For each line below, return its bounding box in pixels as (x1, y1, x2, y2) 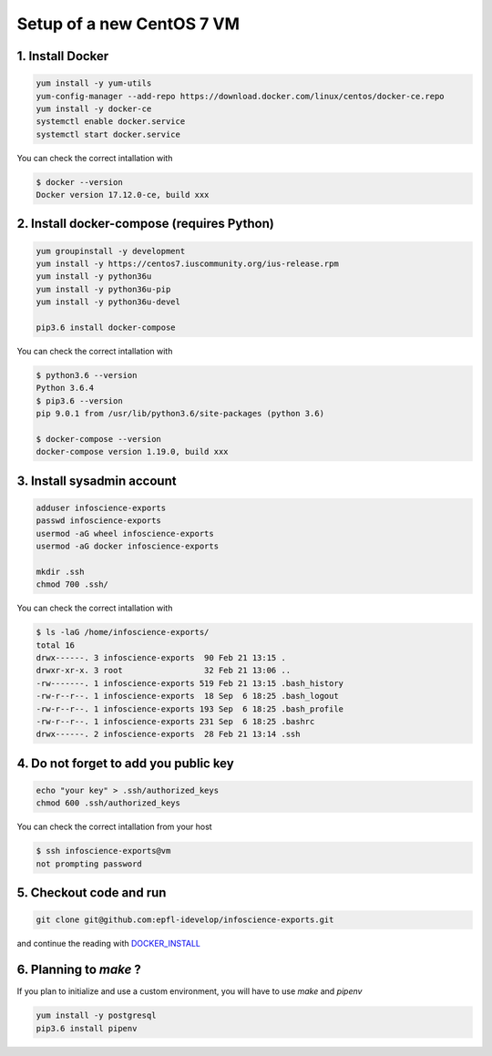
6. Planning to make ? (16, 962, 141, 978)
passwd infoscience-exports (36, 516, 161, 526)
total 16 (36, 640, 76, 651)
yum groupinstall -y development (36, 246, 186, 256)
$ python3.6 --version (36, 370, 138, 380)
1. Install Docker (16, 48, 109, 64)
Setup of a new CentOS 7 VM (16, 14, 241, 34)
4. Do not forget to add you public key (16, 755, 234, 771)
